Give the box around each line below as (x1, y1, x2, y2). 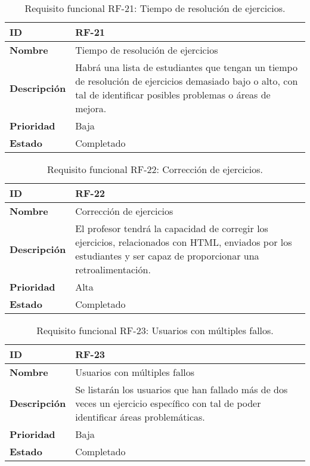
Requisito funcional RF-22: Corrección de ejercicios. (47, 162, 263, 176)
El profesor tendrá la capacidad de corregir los (75, 221, 268, 235)
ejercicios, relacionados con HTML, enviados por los (75, 235, 292, 249)
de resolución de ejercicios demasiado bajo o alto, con (75, 74, 298, 88)
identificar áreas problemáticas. (75, 410, 205, 424)
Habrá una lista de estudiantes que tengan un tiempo (75, 60, 297, 74)
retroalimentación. (75, 263, 151, 276)
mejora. (75, 101, 107, 115)
